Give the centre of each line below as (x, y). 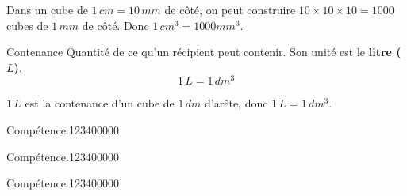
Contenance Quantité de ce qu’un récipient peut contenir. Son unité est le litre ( (204, 52)
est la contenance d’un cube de (100, 103)
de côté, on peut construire (230, 9)
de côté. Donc (115, 25)
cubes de (27, 25)
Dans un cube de (47, 9)
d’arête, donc (236, 103)
